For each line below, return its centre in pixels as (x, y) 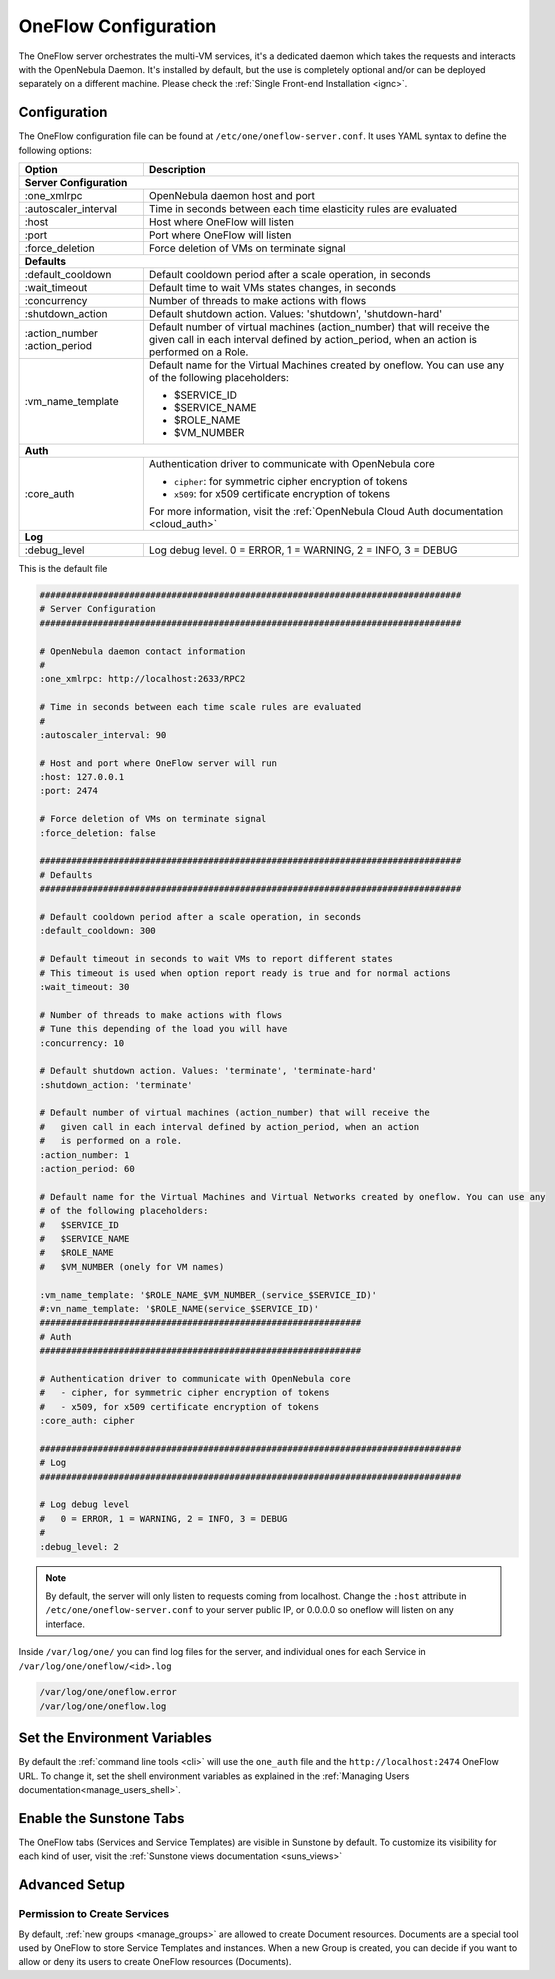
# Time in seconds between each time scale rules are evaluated (200, 707)
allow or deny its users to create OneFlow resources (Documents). (155, 1962)
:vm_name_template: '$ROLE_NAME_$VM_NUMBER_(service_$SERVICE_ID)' (208, 1294)
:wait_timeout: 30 (84, 986)
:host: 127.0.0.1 (82, 777)
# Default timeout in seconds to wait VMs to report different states (216, 959)
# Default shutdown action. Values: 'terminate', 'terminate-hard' (208, 1071)
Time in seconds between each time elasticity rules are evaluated (302, 209)
